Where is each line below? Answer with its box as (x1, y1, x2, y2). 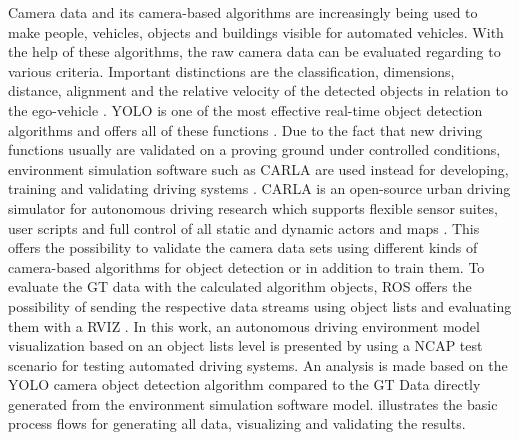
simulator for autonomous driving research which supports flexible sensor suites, (8, 197, 498, 218)
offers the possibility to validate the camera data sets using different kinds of (8, 237, 478, 258)
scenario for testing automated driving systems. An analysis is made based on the (8, 354, 508, 375)
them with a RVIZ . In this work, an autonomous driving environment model (8, 315, 480, 336)
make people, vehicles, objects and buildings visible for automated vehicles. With (8, 21, 504, 42)
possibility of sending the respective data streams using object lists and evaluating (8, 295, 512, 316)
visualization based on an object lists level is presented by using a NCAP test (8, 335, 483, 356)
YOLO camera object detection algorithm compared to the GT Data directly (8, 374, 481, 395)
